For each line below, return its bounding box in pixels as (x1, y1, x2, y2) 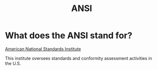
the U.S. (5, 60, 21, 66)
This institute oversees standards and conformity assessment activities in (5, 55, 152, 61)
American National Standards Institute (5, 46, 81, 52)
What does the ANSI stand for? (5, 30, 133, 41)
